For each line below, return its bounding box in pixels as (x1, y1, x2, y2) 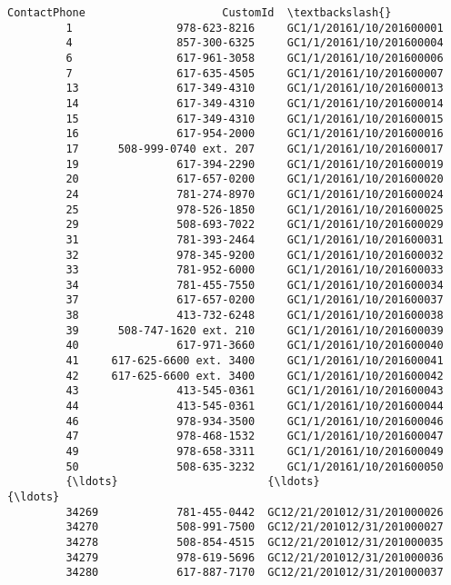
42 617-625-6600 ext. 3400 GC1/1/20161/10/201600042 (65, 369, 444, 382)
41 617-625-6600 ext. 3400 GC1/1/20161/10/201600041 (65, 354, 444, 368)
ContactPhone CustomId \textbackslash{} (7, 6, 392, 19)
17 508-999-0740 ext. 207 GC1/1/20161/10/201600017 (65, 142, 444, 155)
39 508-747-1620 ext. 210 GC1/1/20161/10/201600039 (65, 323, 444, 337)
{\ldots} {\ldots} (65, 475, 320, 489)
